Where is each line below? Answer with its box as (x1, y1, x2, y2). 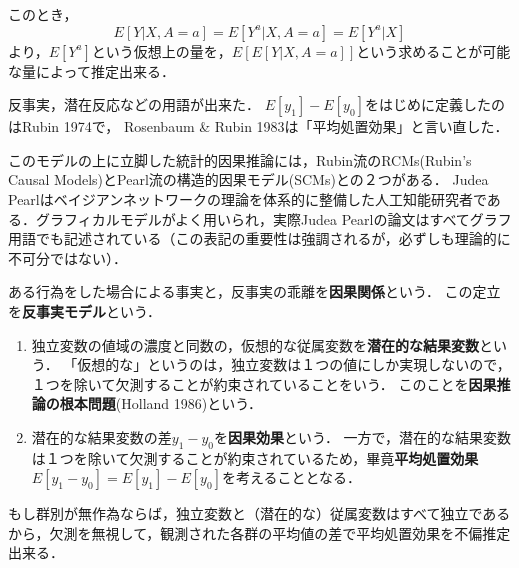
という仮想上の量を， (91, 40, 232, 61)
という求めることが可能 (356, 40, 511, 61)
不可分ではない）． (8, 247, 127, 268)
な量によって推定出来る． (8, 60, 175, 81)
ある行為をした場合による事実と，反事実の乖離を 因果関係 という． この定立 (8, 281, 501, 302)
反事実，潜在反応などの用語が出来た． (8, 94, 260, 115)
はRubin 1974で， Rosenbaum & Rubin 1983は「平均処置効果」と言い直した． (8, 116, 509, 137)
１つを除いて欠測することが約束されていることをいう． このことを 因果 (31, 373, 497, 394)
